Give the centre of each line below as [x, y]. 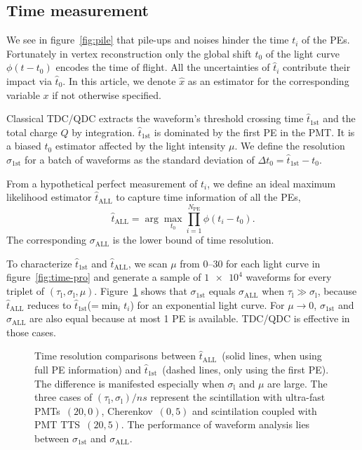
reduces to [49, 304]
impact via [29, 80]
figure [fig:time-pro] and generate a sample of [104, 277]
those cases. [31, 332]
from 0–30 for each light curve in [250, 263]
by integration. [103, 132]
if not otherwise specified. [107, 94]
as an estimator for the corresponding [268, 80]
